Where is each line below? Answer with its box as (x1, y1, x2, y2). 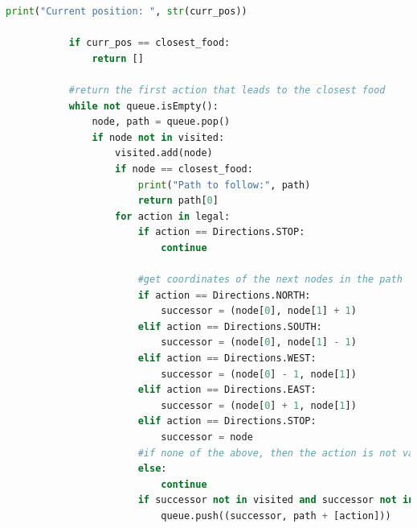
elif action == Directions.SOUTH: (137, 320, 322, 332)
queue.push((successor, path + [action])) (161, 510, 391, 522)
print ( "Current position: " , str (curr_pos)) (6, 6, 247, 17)
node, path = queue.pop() (92, 116, 231, 128)
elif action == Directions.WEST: (137, 353, 317, 365)
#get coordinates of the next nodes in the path (137, 274, 403, 286)
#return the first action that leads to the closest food (68, 84, 386, 96)
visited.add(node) (115, 147, 213, 159)
